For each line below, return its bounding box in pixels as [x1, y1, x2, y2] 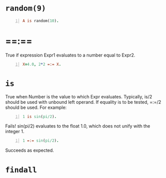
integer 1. [5, 129, 24, 135]
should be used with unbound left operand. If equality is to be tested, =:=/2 [5, 99, 161, 105]
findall [5, 165, 37, 174]
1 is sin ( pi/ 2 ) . [22, 114, 57, 119]
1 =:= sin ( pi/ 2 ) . [22, 138, 59, 143]
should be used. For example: [5, 104, 67, 110]
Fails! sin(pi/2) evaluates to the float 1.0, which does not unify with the [5, 123, 150, 129]
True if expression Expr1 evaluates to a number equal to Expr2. [5, 52, 135, 58]
